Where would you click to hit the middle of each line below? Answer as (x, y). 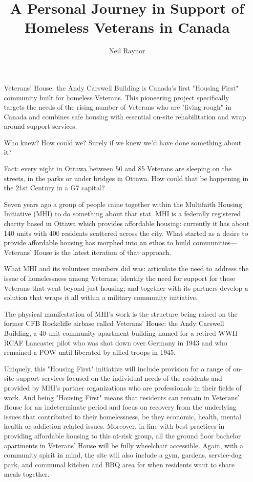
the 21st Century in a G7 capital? (54, 188)
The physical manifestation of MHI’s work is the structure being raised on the (121, 313)
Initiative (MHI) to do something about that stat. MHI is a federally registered (122, 214)
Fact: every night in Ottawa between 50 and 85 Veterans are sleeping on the (118, 169)
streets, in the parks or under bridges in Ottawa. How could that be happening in (126, 178)
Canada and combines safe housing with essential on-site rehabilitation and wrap (125, 116)
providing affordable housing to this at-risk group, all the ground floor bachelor (123, 435)
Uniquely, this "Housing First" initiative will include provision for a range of (117, 368)
